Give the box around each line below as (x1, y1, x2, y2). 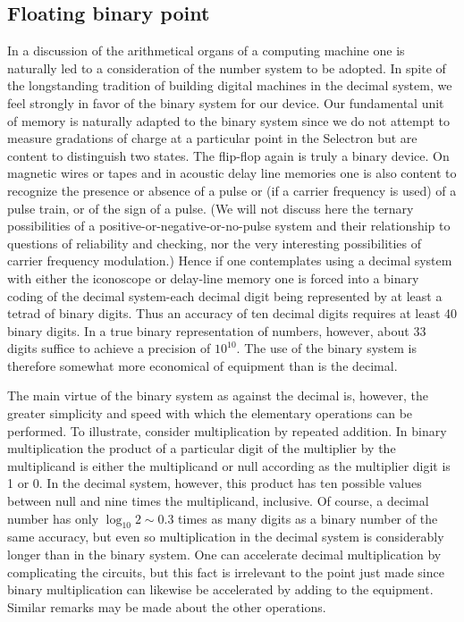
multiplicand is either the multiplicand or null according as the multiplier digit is (7, 456, 451, 475)
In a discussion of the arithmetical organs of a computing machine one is (7, 41, 405, 60)
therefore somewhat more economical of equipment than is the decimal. (7, 356, 398, 374)
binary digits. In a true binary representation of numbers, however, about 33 (7, 321, 426, 340)
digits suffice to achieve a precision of (7, 339, 211, 357)
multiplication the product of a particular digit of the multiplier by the (7, 439, 396, 458)
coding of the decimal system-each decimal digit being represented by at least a (7, 286, 443, 305)
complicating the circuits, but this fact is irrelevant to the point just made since (7, 562, 444, 581)
